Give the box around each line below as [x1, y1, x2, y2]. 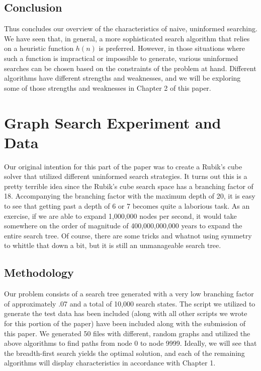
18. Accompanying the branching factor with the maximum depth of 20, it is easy [4, 191, 255, 201]
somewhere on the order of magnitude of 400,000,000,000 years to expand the [4, 220, 242, 231]
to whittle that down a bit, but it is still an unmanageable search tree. [4, 240, 221, 251]
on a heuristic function [4, 43, 74, 53]
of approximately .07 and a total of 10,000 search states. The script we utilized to [4, 298, 255, 308]
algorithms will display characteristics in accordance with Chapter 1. [4, 357, 216, 368]
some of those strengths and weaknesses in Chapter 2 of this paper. [4, 82, 211, 93]
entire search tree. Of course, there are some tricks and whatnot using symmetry [4, 230, 252, 240]
